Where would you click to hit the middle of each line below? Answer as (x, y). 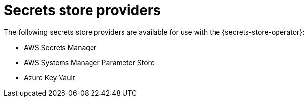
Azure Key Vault (49, 77)
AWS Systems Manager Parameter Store (89, 62)
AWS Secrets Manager (60, 47)
